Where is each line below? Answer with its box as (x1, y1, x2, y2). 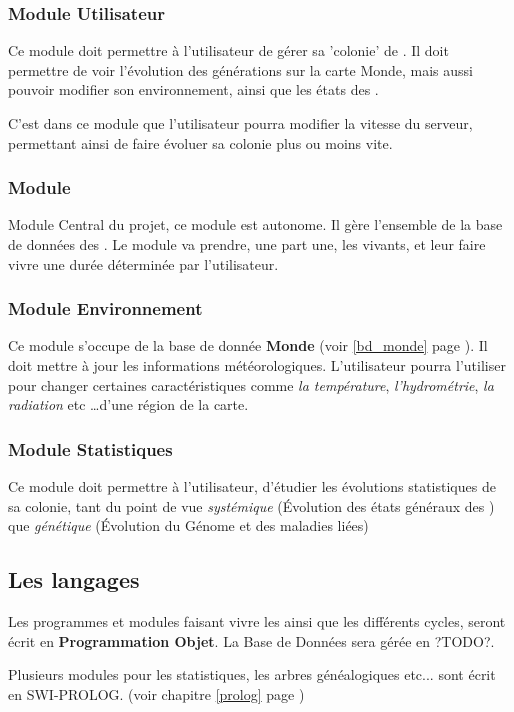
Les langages (8, 564, 140, 595)
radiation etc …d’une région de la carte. (8, 394, 249, 415)
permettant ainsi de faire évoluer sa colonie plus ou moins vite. (8, 132, 393, 153)
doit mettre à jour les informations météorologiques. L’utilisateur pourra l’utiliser (8, 355, 506, 375)
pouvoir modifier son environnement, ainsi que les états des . (8, 79, 379, 100)
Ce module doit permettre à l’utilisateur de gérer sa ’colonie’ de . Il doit (8, 40, 449, 61)
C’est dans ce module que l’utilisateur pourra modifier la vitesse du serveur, (8, 113, 473, 133)
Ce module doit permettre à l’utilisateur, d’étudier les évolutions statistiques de (8, 476, 496, 496)
